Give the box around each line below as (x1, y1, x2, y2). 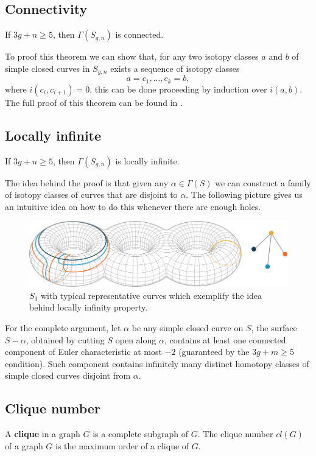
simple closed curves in (5, 61, 90, 74)
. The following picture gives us (186, 188, 303, 201)
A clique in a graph (5, 427, 80, 440)
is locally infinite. (115, 154, 180, 167)
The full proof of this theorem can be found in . (5, 96, 183, 108)
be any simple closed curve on (132, 321, 244, 334)
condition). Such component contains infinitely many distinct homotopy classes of (5, 357, 309, 370)
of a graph (5, 439, 43, 452)
